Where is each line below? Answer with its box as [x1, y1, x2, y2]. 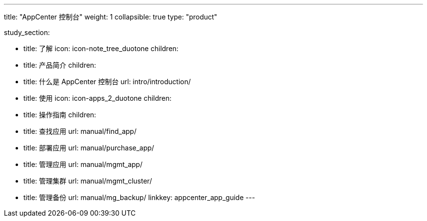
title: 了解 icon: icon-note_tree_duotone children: [23, 44, 179, 53]
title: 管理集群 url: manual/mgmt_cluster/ [23, 177, 152, 185]
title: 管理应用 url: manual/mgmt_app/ [23, 160, 143, 168]
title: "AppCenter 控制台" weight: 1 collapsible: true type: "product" [4, 13, 217, 21]
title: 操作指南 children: [23, 110, 97, 119]
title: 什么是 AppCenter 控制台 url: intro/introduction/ [23, 77, 191, 86]
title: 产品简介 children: [23, 61, 97, 69]
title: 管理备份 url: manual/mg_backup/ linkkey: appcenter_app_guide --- [23, 193, 255, 202]
